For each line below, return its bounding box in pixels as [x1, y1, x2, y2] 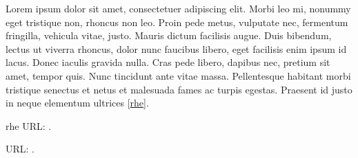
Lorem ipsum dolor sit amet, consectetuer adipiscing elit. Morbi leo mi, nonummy [6, 1, 351, 15]
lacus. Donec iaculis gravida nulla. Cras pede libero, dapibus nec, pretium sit [6, 55, 330, 69]
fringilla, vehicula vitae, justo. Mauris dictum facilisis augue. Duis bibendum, [6, 28, 332, 43]
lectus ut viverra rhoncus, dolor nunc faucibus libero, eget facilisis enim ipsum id [6, 41, 347, 56]
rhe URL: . [6, 118, 52, 133]
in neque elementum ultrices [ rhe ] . [6, 95, 149, 110]
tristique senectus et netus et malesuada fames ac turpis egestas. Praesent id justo [6, 82, 352, 96]
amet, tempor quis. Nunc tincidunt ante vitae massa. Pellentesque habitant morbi [6, 68, 351, 82]
